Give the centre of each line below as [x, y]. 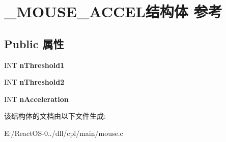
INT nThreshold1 [34, 65]
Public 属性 [34, 43]
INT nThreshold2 [34, 82]
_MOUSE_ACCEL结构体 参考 [113, 11]
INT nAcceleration [36, 99]
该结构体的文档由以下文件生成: [55, 116]
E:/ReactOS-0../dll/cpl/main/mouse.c [64, 133]
